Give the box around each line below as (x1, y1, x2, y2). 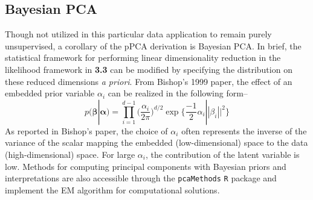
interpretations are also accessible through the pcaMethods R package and (5, 172, 277, 184)
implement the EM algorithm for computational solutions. (5, 183, 220, 196)
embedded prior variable (5, 87, 95, 99)
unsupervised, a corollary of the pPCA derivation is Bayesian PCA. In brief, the (5, 39, 302, 52)
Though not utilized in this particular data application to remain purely (5, 28, 272, 40)
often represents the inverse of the (181, 124, 307, 137)
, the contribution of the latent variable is (145, 148, 300, 160)
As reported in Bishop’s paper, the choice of (5, 124, 168, 137)
